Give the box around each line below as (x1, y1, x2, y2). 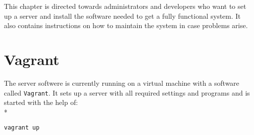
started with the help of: (4, 97, 78, 107)
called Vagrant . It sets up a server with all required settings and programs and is (4, 87, 250, 98)
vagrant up (4, 124, 40, 132)
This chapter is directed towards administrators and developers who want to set (4, 1, 247, 11)
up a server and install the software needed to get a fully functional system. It (4, 10, 241, 21)
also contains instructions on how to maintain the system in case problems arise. (4, 20, 248, 31)
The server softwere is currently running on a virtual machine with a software (4, 77, 240, 88)
